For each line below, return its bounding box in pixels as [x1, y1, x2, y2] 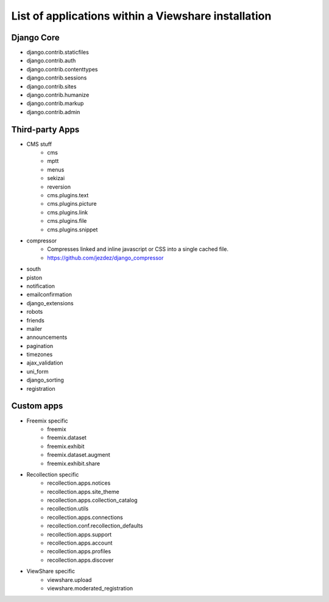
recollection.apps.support [47, 531, 112, 538]
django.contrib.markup [26, 100, 84, 107]
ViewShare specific [26, 568, 76, 575]
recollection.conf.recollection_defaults [47, 522, 143, 529]
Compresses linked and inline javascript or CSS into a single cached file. [47, 245, 228, 253]
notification [26, 282, 55, 289]
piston [26, 274, 43, 281]
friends [26, 316, 45, 324]
